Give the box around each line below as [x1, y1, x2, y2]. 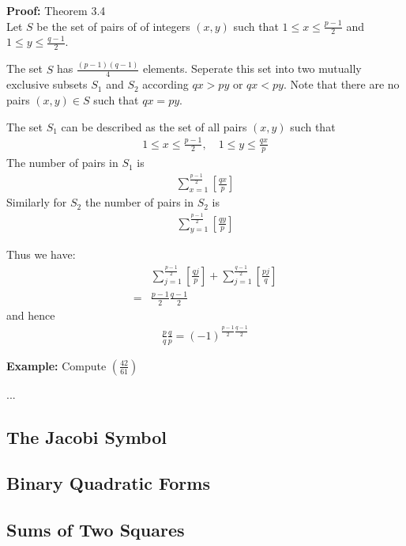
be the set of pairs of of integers [36, 17, 190, 34]
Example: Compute [6, 357, 107, 373]
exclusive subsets [6, 76, 88, 93]
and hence [6, 306, 55, 323]
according [142, 76, 189, 93]
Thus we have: [6, 246, 76, 263]
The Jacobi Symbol [6, 424, 167, 449]
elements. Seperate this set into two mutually [143, 60, 362, 77]
